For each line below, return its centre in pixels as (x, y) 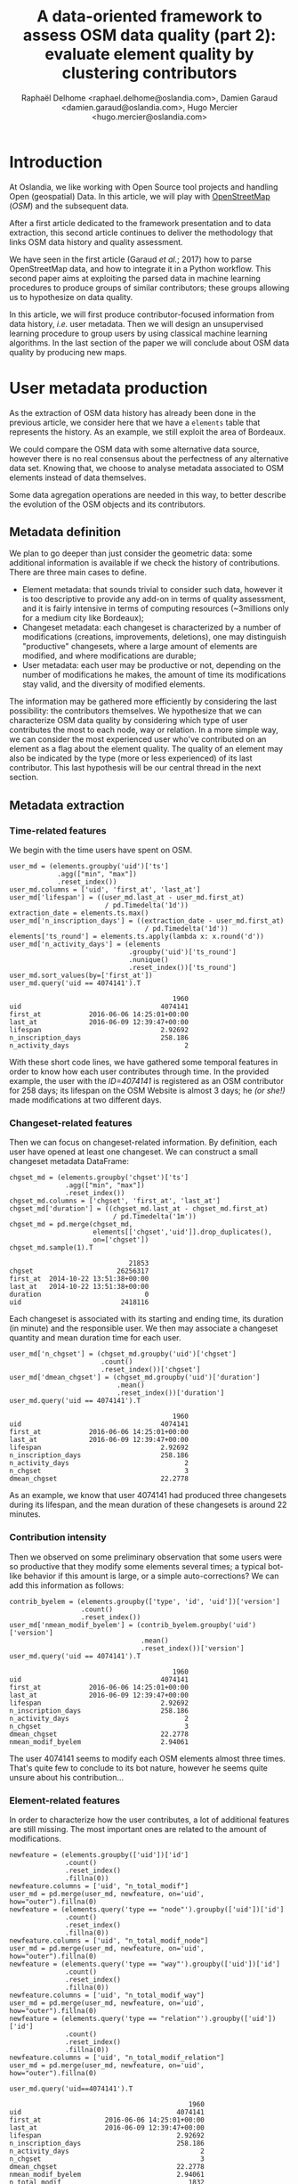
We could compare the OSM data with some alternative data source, (134, 449)
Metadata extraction (67, 805)
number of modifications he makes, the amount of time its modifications (154, 675)
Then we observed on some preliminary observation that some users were (146, 1557)
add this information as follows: (67, 1585)
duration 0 (79, 1295)
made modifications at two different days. (85, 1100)
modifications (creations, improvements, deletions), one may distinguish (154, 637)
